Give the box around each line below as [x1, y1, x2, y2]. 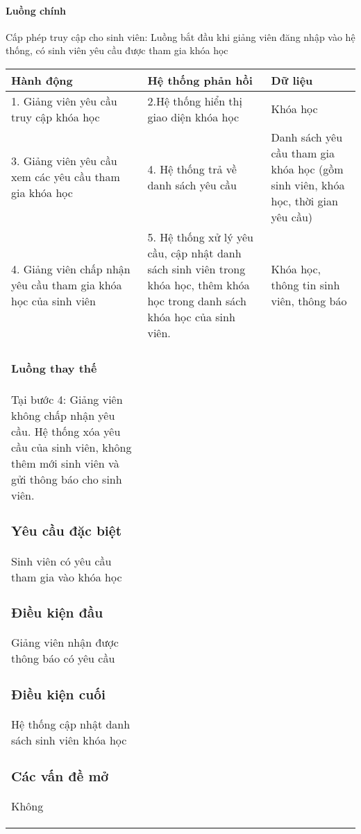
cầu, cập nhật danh [147, 244, 242, 261]
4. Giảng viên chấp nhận [11, 260, 131, 277]
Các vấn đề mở [11, 766, 109, 785]
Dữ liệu [271, 71, 313, 88]
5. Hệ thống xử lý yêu [147, 228, 253, 245]
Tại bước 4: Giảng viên [11, 391, 123, 407]
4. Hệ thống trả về [147, 160, 237, 177]
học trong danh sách [147, 292, 246, 309]
